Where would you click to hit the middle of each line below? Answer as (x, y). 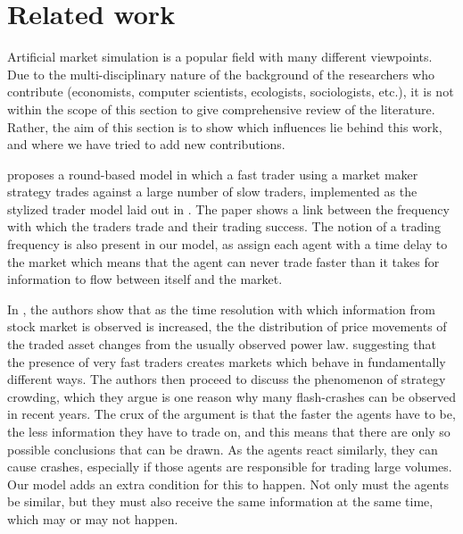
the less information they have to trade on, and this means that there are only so (229, 431)
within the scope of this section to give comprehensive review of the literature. (221, 108)
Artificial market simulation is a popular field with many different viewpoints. (220, 57)
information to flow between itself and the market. (145, 279)
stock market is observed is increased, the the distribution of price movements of (227, 326)
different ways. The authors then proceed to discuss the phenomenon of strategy (227, 379)
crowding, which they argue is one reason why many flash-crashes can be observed (232, 396)
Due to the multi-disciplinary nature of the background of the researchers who (221, 74)
